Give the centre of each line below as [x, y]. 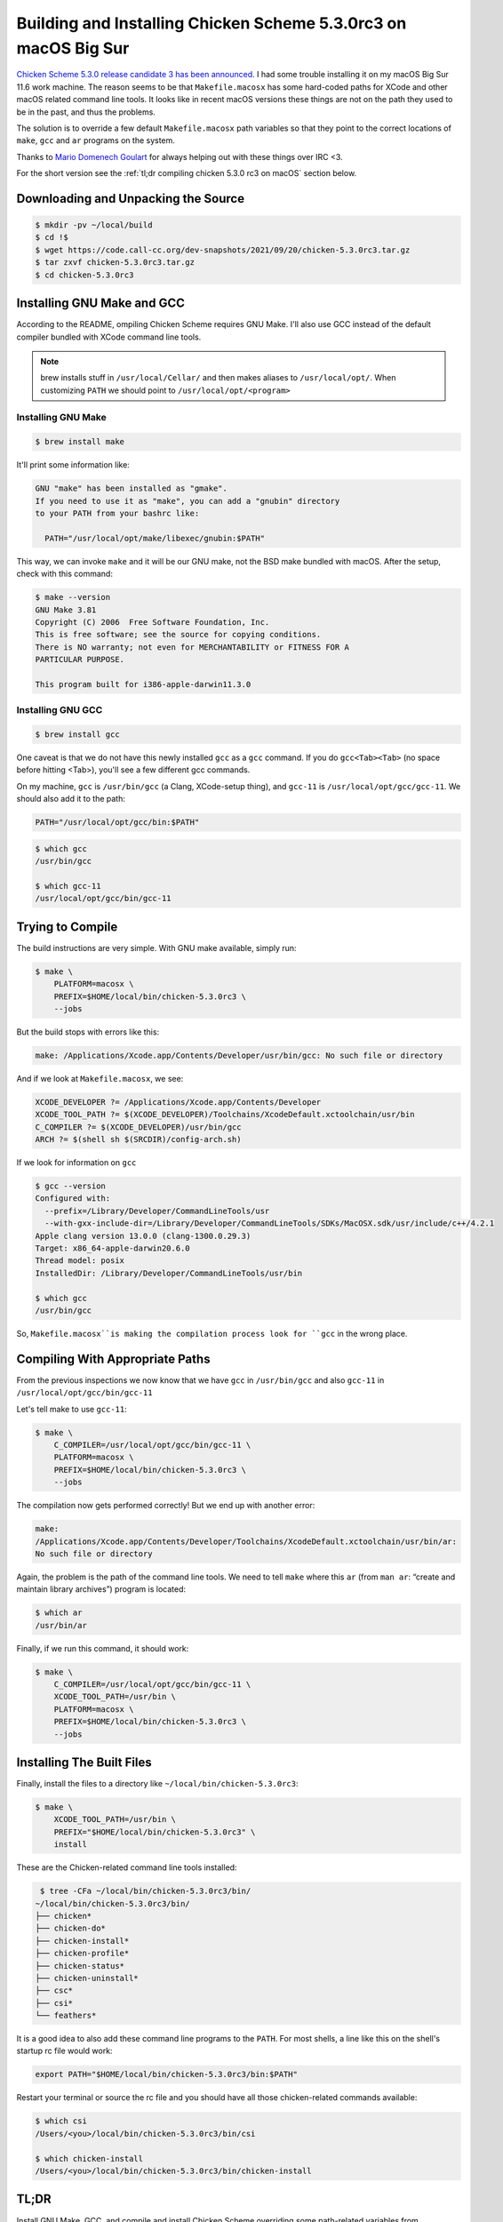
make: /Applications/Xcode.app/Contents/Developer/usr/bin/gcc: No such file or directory [239, 1055]
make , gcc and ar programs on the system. [96, 140]
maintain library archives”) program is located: [101, 1589]
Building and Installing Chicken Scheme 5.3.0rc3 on [212, 23]
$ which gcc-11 [68, 886]
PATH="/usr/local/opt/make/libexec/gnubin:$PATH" [155, 538]
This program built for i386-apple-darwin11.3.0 [143, 684]
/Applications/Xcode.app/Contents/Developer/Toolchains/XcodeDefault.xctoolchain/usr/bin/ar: [246, 1541]
